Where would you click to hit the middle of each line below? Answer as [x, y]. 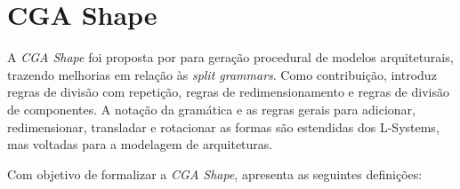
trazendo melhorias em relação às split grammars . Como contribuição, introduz [222, 74]
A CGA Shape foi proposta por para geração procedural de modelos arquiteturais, [230, 57]
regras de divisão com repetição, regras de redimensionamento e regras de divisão [228, 92]
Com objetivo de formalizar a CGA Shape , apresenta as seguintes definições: [215, 173]
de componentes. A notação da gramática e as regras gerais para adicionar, [212, 109]
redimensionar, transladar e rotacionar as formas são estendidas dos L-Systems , [223, 126]
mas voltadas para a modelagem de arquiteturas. [140, 144]
